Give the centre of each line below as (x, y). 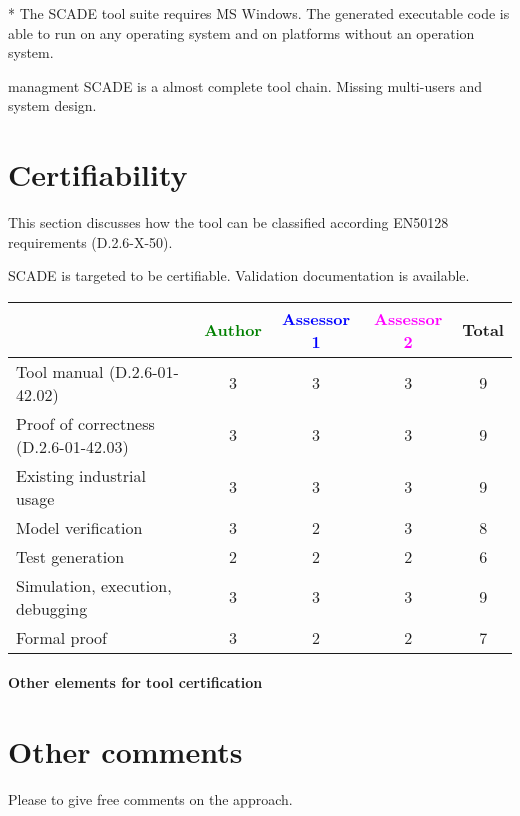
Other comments (125, 751)
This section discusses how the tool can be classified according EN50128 (228, 222)
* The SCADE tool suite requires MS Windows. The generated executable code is (259, 13)
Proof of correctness (85, 423)
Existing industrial (81, 475)
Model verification (79, 527)
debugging (52, 608)
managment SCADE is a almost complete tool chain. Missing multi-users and (245, 85)
